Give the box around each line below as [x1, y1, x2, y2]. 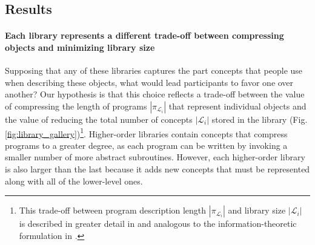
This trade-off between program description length [19, 204, 207, 217]
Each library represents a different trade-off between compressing [5, 29, 284, 42]
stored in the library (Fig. [211, 113, 308, 125]
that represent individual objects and [168, 99, 307, 112]
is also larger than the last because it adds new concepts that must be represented [5, 162, 310, 175]
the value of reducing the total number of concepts [5, 113, 193, 125]
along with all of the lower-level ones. [5, 174, 143, 187]
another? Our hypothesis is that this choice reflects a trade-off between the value [5, 88, 305, 100]
